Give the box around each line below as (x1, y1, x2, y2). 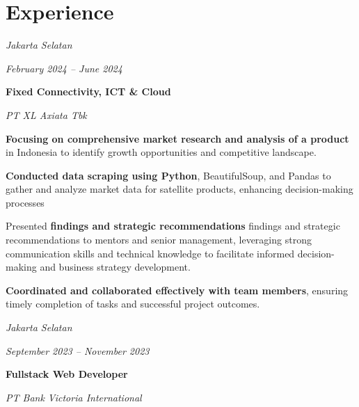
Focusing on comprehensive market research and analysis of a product (6, 131, 349, 145)
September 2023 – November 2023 (6, 343, 150, 358)
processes (6, 195, 45, 209)
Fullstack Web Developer (6, 367, 128, 381)
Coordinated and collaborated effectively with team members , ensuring (6, 282, 349, 297)
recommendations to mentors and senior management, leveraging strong (6, 232, 312, 247)
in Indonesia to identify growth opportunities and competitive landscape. (6, 145, 317, 159)
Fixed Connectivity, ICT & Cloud (6, 84, 171, 99)
